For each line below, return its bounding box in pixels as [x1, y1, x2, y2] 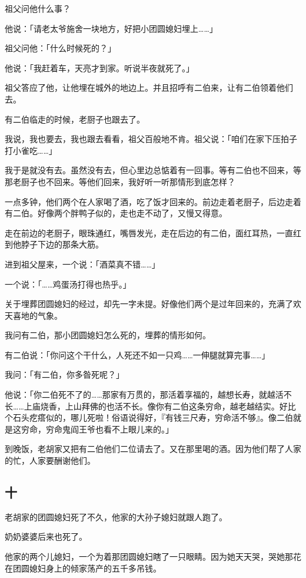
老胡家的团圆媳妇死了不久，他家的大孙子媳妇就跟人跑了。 [5, 510, 227, 523]
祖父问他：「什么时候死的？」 [5, 42, 116, 54]
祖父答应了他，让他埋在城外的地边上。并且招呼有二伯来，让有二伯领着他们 [5, 81, 293, 94]
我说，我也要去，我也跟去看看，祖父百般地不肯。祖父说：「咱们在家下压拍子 [5, 133, 297, 145]
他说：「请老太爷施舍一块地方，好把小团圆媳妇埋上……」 [5, 22, 218, 34]
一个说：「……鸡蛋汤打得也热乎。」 [5, 278, 131, 290]
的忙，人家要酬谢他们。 [5, 454, 95, 467]
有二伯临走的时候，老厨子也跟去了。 [5, 113, 145, 125]
